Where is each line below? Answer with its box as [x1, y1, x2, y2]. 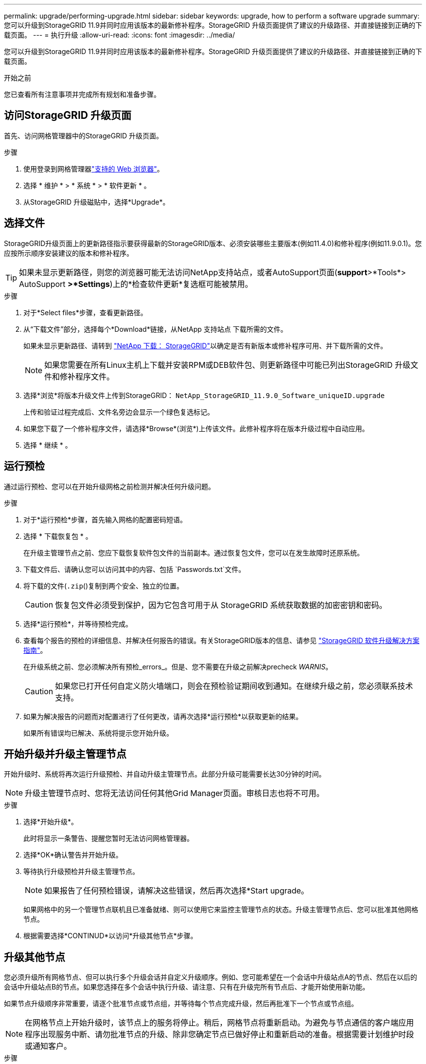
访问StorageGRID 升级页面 [4, 109, 131, 122]
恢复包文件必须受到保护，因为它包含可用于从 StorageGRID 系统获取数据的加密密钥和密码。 [55, 600, 387, 610]
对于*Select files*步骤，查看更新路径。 [23, 308, 147, 317]
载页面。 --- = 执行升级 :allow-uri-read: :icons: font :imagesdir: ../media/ [4, 31, 235, 39]
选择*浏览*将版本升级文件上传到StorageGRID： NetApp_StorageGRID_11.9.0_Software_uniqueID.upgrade [23, 391, 385, 399]
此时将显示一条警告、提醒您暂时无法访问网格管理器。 [23, 834, 194, 843]
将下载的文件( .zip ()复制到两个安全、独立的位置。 [23, 581, 184, 590]
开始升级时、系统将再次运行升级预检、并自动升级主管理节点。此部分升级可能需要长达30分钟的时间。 [4, 770, 326, 779]
